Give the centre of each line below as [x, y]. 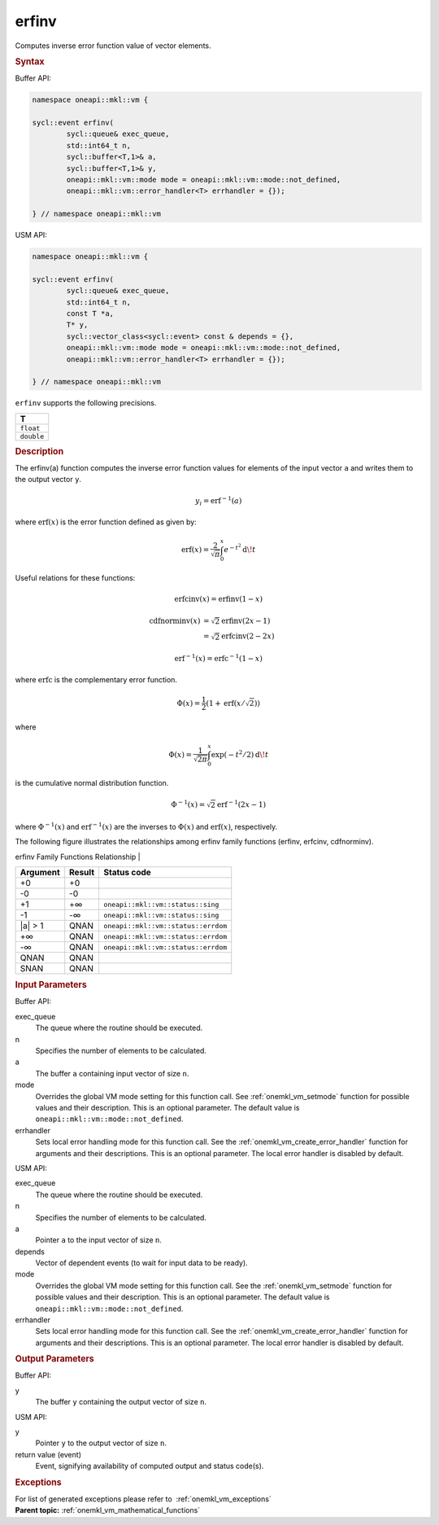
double [32, 436]
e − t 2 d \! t [240, 548]
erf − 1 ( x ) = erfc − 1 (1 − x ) [219, 657]
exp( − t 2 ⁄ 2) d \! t [240, 754]
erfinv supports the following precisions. [86, 403]
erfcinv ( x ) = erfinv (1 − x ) [219, 599]
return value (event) [48, 1454]
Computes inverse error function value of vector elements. [113, 46]
